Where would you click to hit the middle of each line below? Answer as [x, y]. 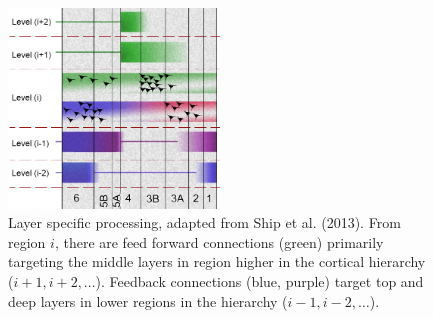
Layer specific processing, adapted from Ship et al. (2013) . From [204, 222]
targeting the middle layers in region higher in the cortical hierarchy [217, 261]
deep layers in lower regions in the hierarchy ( [148, 300]
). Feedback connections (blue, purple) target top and [259, 280]
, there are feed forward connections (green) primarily [219, 241]
